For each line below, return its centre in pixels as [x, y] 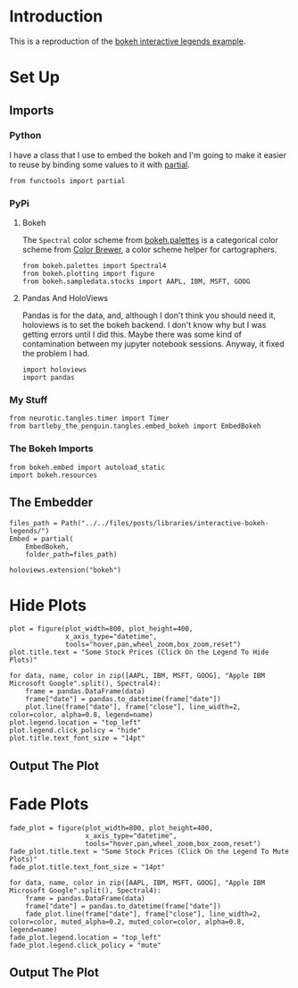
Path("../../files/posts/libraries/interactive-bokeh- [165, 523]
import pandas [48, 378]
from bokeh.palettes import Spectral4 [94, 266]
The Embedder [51, 502]
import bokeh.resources [54, 475]
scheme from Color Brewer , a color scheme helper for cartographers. [149, 250]
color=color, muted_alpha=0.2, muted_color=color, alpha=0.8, [127, 922]
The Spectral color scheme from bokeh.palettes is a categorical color [150, 240]
